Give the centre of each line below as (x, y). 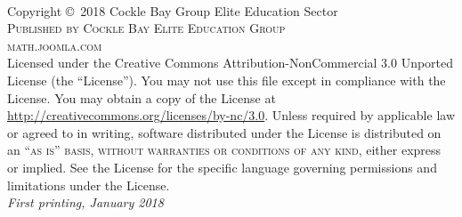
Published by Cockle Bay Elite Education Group (146, 28)
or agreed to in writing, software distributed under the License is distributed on (224, 132)
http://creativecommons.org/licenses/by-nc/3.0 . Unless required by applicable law (231, 115)
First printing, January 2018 (85, 202)
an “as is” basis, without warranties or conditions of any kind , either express (224, 150)
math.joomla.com (55, 45)
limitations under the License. (89, 185)
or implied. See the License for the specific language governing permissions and (222, 167)
